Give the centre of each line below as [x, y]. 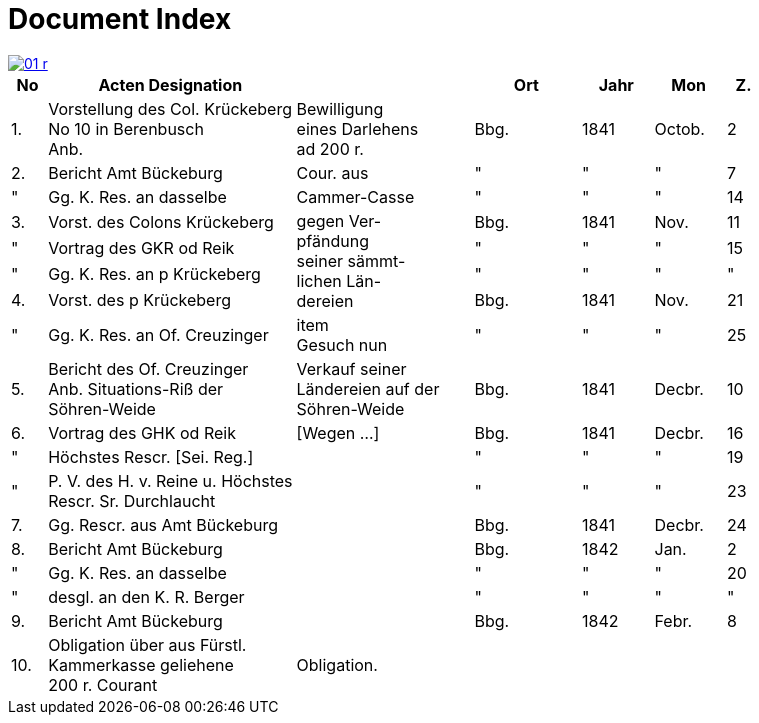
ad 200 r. [330, 148]
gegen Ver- [339, 220]
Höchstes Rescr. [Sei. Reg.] [151, 456]
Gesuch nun [342, 344]
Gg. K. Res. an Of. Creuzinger [158, 334]
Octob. [679, 128]
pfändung [332, 240]
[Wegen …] [338, 432]
